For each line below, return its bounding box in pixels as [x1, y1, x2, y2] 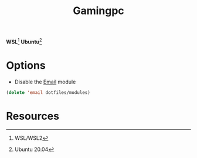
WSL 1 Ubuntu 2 [6, 37, 42, 45]
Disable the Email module [14, 78, 76, 85]
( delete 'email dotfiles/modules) [6, 89, 91, 95]
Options [6, 59, 46, 72]
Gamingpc [73, 4, 124, 18]
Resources [6, 109, 60, 123]
